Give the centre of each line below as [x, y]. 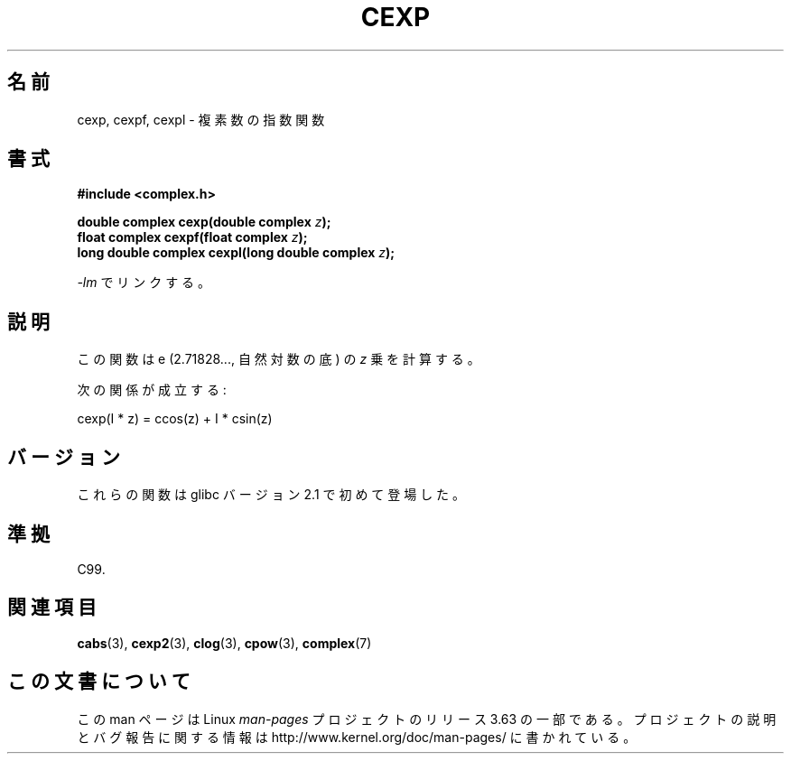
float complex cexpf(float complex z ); [192, 237]
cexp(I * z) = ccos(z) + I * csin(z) [175, 419]
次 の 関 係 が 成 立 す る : [152, 390]
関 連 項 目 [52, 608]
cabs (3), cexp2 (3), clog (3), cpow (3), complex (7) [224, 643]
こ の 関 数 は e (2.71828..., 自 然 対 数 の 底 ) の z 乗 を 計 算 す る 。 [279, 359]
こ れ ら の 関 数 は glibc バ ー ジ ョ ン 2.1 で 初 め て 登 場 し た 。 [271, 495]
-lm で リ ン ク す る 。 [144, 283]
